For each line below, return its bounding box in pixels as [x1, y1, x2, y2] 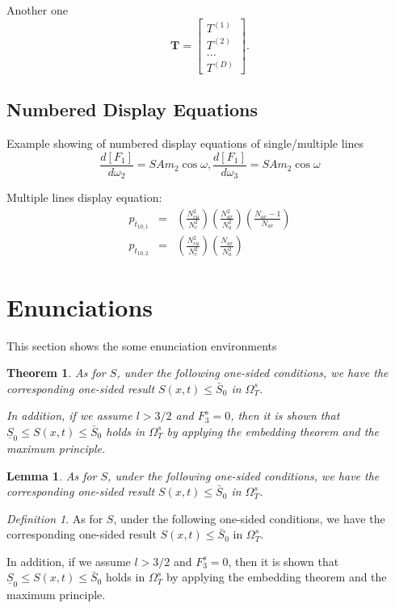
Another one [6, 2, 68, 18]
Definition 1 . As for [6, 509, 103, 526]
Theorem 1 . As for [6, 364, 106, 381]
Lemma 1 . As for [6, 467, 97, 484]
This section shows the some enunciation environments [6, 337, 277, 354]
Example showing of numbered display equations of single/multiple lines [6, 135, 364, 152]
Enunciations [6, 290, 153, 323]
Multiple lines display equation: [6, 189, 162, 206]
